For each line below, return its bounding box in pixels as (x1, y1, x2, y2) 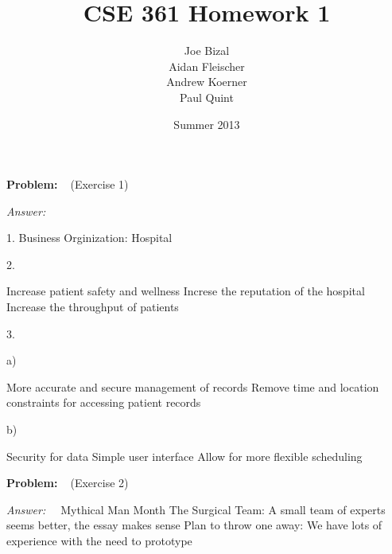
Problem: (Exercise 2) (6, 474, 129, 491)
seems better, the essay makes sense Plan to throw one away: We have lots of (6, 517, 382, 533)
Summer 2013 (173, 115, 240, 132)
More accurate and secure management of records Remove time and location (6, 378, 379, 395)
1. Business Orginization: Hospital (6, 229, 173, 246)
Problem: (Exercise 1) (6, 176, 129, 193)
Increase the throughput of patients (6, 298, 179, 315)
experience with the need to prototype (6, 533, 192, 548)
